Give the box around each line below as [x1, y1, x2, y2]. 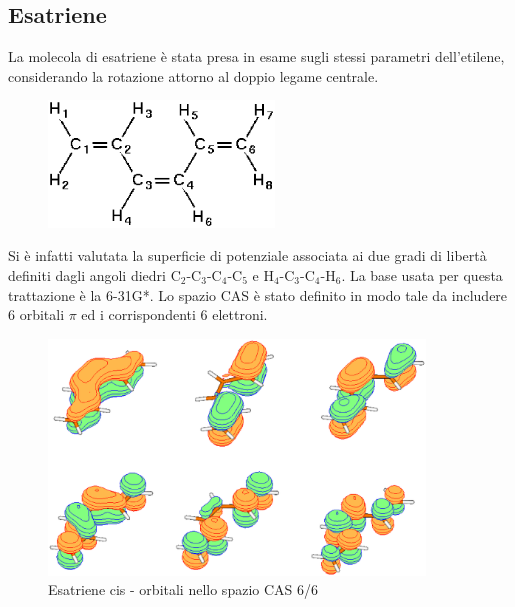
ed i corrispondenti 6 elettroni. [81, 304, 268, 325]
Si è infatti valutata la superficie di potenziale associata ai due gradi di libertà [8, 245, 487, 266]
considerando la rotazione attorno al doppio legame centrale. [8, 65, 379, 86]
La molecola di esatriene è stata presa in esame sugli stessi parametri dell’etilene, [8, 46, 505, 67]
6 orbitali [8, 304, 65, 325]
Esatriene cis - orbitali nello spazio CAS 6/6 [48, 579, 318, 600]
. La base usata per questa [341, 264, 503, 285]
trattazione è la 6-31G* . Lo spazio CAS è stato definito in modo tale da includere [8, 284, 508, 305]
